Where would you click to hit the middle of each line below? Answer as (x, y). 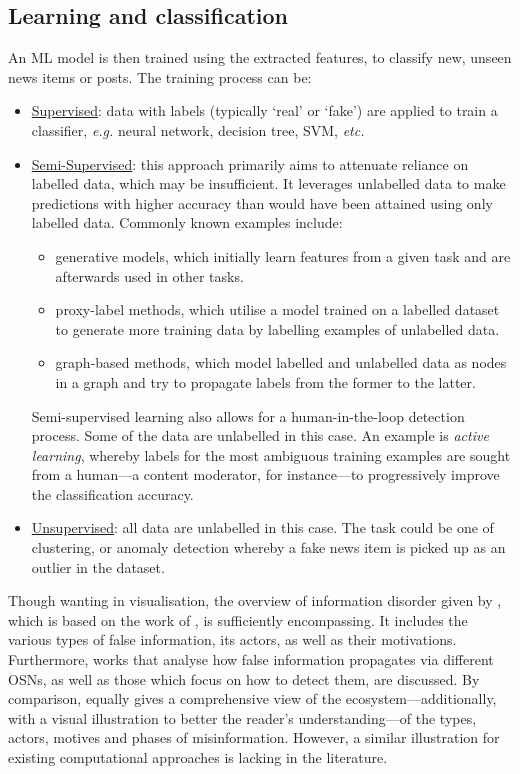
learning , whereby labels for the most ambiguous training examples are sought (271, 454)
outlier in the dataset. (98, 566)
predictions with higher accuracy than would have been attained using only (262, 202)
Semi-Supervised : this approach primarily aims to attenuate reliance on (250, 163)
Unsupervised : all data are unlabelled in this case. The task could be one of (262, 527)
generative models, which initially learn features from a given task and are (283, 255)
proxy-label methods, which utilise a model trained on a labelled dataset (277, 309)
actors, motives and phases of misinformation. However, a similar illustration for (254, 737)
